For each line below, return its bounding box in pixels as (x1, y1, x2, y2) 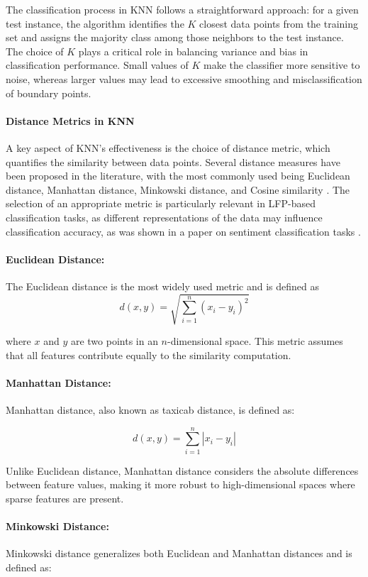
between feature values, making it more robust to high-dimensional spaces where (6, 477, 355, 492)
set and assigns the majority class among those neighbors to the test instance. (6, 30, 344, 45)
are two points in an (70, 334, 158, 348)
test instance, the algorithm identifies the (6, 16, 184, 31)
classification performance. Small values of (6, 57, 189, 72)
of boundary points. (6, 85, 91, 100)
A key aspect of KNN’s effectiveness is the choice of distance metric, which (6, 140, 330, 155)
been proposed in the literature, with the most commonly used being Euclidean (6, 168, 350, 183)
